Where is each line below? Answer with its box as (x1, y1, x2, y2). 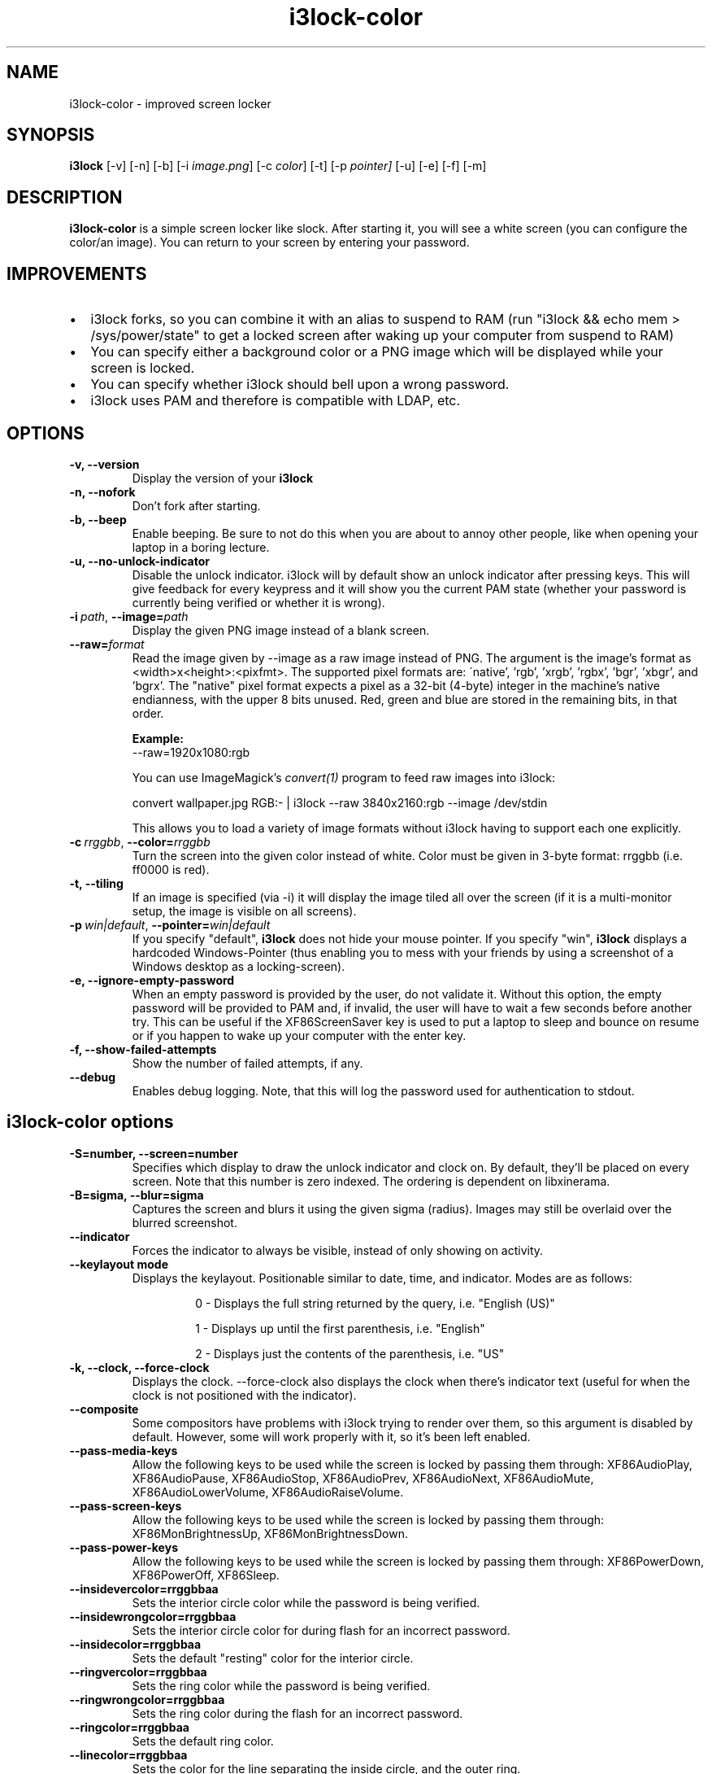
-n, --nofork (69, 484, 136, 499)
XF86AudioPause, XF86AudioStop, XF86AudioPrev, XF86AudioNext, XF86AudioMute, (132, 1470, 594, 1485)
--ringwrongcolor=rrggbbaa (69, 1692, 225, 1706)
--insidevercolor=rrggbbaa (69, 1581, 219, 1596)
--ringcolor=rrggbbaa (69, 1719, 189, 1734)
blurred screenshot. (132, 1215, 237, 1230)
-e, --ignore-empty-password (69, 972, 235, 987)
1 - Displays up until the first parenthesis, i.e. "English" (195, 1321, 485, 1335)
